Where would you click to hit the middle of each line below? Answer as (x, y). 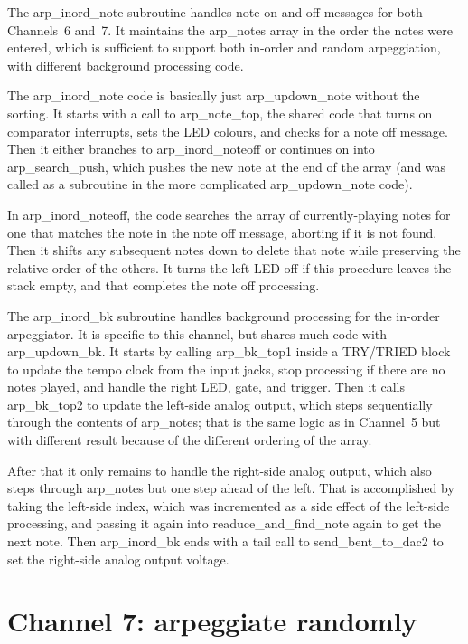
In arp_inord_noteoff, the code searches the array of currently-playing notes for (229, 214)
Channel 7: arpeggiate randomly (212, 621)
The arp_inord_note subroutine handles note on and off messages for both (215, 12)
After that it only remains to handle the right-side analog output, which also (220, 470)
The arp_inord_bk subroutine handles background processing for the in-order (224, 315)
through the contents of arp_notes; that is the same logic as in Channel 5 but (224, 422)
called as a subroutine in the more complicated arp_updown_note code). (210, 184)
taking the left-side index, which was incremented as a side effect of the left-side (229, 505)
